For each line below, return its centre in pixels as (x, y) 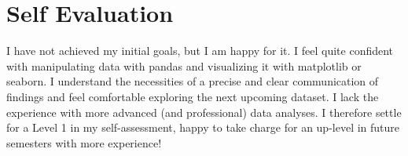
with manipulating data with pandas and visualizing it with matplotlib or (184, 65)
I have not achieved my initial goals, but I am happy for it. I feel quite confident (200, 51)
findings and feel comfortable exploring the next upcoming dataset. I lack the (193, 96)
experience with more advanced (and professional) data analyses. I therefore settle (204, 112)
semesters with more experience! (84, 142)
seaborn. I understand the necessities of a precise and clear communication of (193, 81)
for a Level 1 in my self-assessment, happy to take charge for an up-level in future (203, 127)
